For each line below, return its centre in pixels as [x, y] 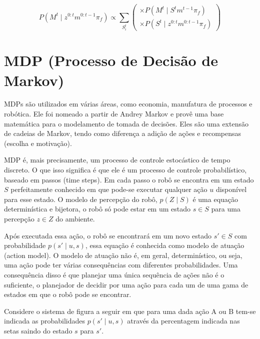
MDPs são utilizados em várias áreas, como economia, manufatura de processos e [128, 104]
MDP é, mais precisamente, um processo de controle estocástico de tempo [117, 160]
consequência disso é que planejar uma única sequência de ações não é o [114, 274]
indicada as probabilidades [45, 321]
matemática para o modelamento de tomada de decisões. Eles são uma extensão [126, 123]
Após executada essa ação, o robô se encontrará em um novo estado [108, 235]
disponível [231, 189]
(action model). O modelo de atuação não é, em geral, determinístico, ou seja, [123, 255]
